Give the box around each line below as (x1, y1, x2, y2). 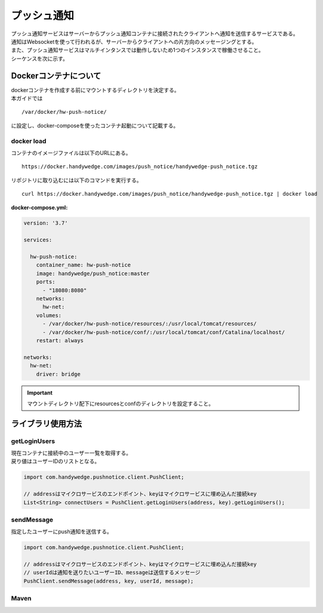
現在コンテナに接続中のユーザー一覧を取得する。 (11, 450, 131, 457)
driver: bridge (36, 371, 81, 377)
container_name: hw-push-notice (36, 262, 131, 269)
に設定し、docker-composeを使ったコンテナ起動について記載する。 (11, 122, 179, 129)
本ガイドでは (11, 95, 43, 102)
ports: (36, 278, 56, 286)
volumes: (36, 312, 62, 318)
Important (27, 389, 53, 396)
